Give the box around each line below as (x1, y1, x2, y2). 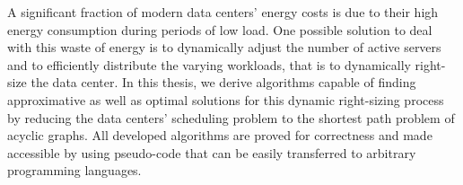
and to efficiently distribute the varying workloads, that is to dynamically (7, 55, 411, 74)
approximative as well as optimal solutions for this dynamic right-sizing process (7, 90, 444, 109)
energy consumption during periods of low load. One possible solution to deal (7, 20, 432, 39)
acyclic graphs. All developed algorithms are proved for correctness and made (7, 126, 432, 145)
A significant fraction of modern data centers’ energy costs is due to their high (7, 3, 439, 21)
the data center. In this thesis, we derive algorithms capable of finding (31, 73, 416, 92)
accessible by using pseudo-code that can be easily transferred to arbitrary (7, 143, 416, 162)
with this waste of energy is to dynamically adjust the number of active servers (7, 38, 441, 57)
